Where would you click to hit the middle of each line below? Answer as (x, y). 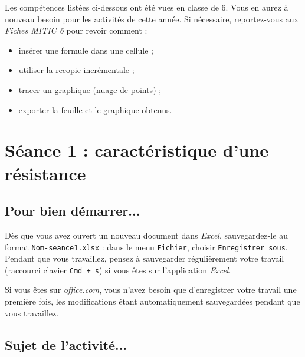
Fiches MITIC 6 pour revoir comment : (76, 30)
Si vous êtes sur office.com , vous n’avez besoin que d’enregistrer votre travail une (151, 290)
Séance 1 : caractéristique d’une (137, 150)
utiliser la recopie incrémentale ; (76, 70)
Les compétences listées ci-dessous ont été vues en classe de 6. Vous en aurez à (147, 7)
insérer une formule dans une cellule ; (86, 50)
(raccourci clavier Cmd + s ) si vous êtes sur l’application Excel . (118, 270)
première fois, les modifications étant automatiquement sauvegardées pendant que (152, 301)
